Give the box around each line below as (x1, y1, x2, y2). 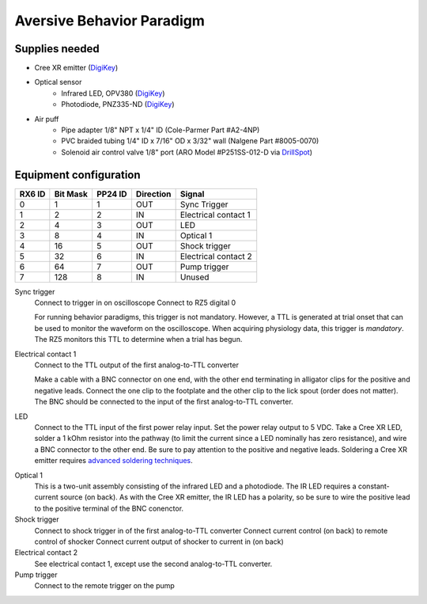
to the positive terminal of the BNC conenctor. (34, 503, 184, 513)
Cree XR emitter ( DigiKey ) (34, 63, 119, 73)
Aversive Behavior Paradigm (14, 12, 206, 29)
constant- (357, 481, 391, 491)
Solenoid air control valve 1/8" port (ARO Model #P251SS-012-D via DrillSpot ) (61, 147, 312, 157)
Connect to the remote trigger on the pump (34, 581, 176, 591)
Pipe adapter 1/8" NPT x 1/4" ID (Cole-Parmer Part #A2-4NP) (61, 125, 260, 135)
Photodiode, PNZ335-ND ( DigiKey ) (61, 100, 175, 109)
